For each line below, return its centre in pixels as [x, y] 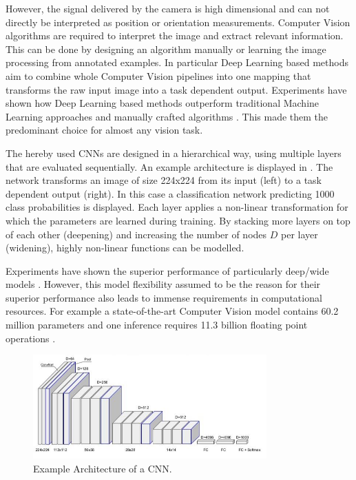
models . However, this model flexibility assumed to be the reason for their [163, 284]
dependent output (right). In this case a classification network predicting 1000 [170, 193]
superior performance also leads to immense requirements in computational [164, 297]
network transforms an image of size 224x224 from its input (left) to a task [164, 180]
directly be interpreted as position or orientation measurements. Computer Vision [178, 22]
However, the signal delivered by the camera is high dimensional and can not [168, 8]
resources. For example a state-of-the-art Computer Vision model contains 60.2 [172, 311]
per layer [299, 234]
